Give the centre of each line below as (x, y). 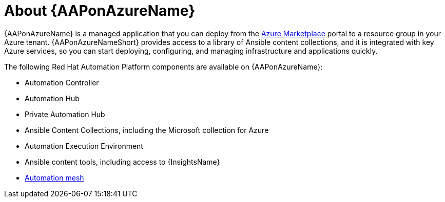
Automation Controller (62, 82)
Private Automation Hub (65, 114)
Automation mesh (54, 177)
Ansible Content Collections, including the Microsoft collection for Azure (147, 130)
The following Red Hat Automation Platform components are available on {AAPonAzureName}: (163, 66)
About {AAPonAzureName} (100, 11)
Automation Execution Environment (84, 146)
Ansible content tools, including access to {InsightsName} (122, 162)
